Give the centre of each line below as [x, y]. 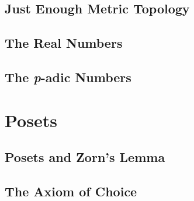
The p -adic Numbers [68, 77]
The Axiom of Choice [71, 191]
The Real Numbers [64, 43]
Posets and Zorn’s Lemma [85, 157]
